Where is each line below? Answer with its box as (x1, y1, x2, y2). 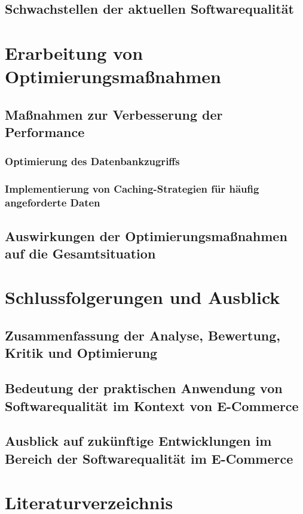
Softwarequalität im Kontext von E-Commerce (5, 396, 299, 415)
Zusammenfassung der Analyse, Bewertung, (5, 326, 281, 345)
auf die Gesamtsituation (5, 244, 156, 262)
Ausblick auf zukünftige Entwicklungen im (5, 431, 272, 450)
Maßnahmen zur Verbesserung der (5, 105, 223, 123)
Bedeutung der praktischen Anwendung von (5, 379, 283, 397)
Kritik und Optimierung (5, 343, 158, 362)
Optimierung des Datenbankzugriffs (5, 154, 180, 169)
